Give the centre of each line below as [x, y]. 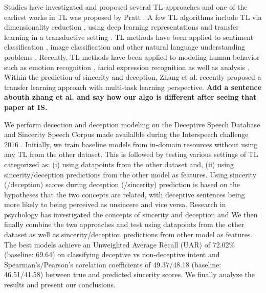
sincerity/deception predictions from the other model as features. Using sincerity [130, 174]
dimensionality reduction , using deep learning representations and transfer [121, 27]
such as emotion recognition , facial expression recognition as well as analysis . [127, 67]
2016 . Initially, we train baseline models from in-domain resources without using [131, 144]
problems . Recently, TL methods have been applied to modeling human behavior [132, 57]
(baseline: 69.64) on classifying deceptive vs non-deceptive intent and [112, 254]
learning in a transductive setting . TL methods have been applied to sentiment [129, 37]
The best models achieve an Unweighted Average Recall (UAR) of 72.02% [120, 244]
